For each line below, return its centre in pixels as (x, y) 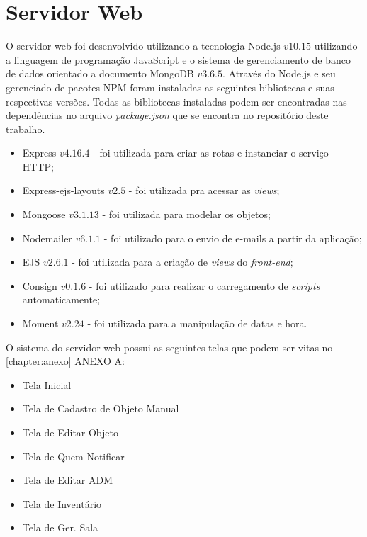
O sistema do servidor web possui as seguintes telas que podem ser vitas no (169, 347)
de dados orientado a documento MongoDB (100, 73)
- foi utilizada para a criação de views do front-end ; (182, 262)
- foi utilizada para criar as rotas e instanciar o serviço (211, 153)
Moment (40, 323)
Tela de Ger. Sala (60, 527)
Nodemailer (47, 238)
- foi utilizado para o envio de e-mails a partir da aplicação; (233, 238)
